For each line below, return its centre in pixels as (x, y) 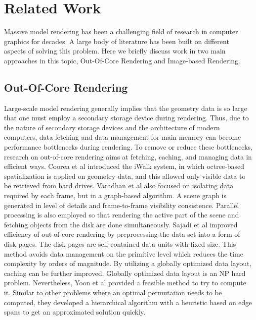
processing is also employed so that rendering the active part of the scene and (122, 215)
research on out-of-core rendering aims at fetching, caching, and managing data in (128, 156)
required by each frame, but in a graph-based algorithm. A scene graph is (115, 195)
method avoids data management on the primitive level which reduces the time (124, 253)
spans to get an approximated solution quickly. (75, 312)
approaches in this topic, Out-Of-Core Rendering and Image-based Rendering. (122, 60)
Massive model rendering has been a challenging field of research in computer (121, 31)
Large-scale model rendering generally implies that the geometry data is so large (126, 108)
